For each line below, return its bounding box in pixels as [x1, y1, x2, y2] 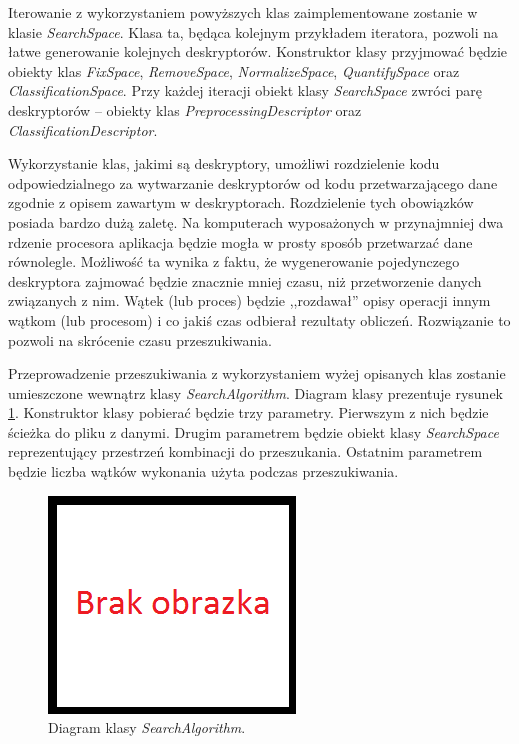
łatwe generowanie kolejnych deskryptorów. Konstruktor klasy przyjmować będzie [8, 41, 508, 62]
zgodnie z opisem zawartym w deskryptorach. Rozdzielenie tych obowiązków [8, 192, 474, 213]
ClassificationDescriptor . [8, 119, 158, 140]
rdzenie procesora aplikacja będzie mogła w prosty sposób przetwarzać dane [8, 231, 473, 252]
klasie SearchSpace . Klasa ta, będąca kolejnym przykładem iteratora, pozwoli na [8, 21, 498, 42]
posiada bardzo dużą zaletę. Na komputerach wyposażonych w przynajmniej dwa [8, 211, 504, 232]
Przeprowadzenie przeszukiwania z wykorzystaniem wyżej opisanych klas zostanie [8, 363, 506, 384]
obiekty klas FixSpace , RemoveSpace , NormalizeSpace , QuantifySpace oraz [8, 60, 460, 81]
